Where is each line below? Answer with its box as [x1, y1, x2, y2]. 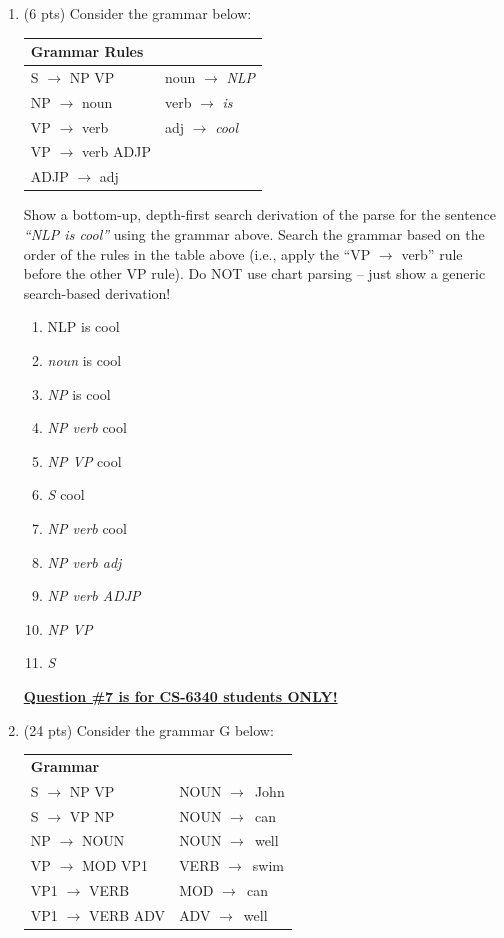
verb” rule [401, 243, 463, 264]
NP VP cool [47, 450, 122, 471]
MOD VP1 [81, 855, 149, 876]
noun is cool [47, 349, 122, 370]
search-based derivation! [23, 282, 171, 303]
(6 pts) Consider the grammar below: [23, 3, 252, 23]
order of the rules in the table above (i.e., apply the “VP [23, 243, 371, 264]
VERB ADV [88, 904, 166, 925]
